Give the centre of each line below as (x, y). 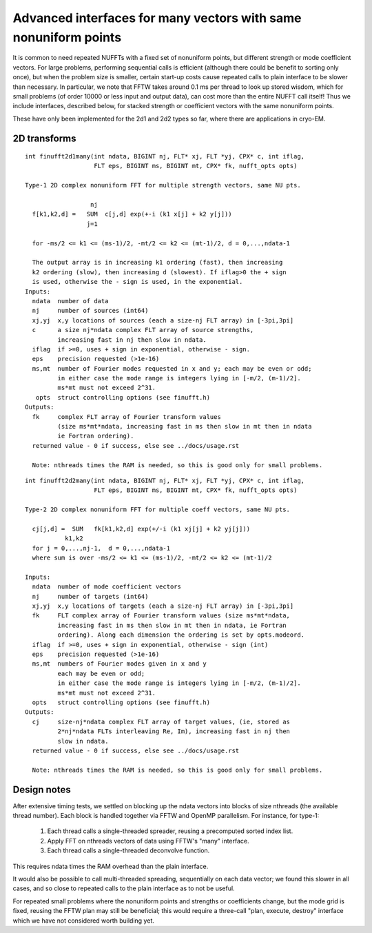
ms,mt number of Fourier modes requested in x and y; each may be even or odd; (172, 368)
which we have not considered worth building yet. (83, 921)
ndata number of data (70, 301)
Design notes (42, 789)
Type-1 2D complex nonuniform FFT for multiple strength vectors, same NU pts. (163, 185)
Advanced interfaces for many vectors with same (157, 18)
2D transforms (44, 138)
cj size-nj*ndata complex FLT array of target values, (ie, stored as (161, 721)
